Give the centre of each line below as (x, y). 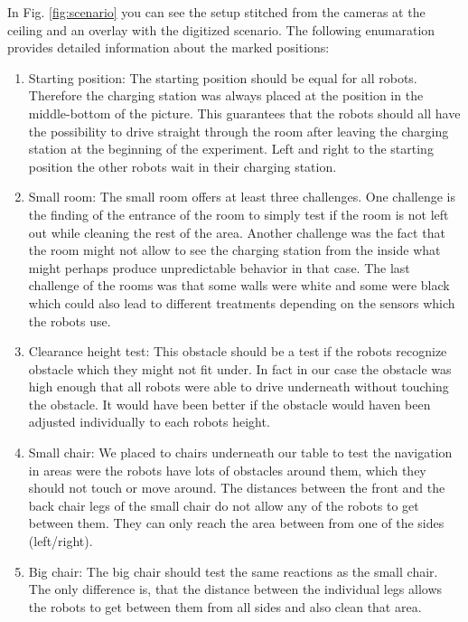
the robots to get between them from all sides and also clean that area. (225, 606)
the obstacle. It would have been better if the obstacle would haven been (229, 404)
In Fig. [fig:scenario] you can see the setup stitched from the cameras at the (216, 12)
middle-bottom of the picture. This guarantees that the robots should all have (244, 113)
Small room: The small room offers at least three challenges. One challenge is (242, 197)
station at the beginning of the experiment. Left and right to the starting (231, 149)
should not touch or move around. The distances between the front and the (237, 488)
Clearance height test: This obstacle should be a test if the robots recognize (238, 351)
